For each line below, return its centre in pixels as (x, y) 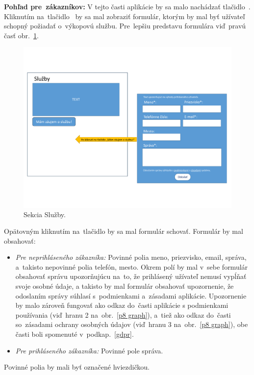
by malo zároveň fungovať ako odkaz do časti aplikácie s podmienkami (122, 305)
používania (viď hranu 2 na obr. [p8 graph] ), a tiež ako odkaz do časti (123, 314)
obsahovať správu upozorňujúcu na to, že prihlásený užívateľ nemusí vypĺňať (131, 276)
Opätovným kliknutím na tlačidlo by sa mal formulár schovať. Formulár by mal (124, 231)
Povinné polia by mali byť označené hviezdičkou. (77, 367)
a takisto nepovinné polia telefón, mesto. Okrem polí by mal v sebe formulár (132, 266)
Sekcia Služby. (45, 214)
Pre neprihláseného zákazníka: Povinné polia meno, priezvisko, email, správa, (131, 257)
